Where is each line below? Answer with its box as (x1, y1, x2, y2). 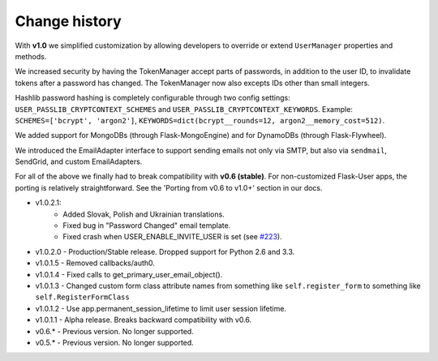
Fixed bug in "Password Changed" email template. (62, 221, 231, 230)
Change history (15, 12, 122, 30)
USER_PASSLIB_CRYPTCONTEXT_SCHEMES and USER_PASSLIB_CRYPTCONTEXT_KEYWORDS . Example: (15, 104, 353, 114)
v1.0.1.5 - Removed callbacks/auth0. (35, 258, 156, 268)
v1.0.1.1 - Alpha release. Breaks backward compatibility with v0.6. (35, 315, 252, 324)
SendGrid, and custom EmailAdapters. (15, 157, 143, 166)
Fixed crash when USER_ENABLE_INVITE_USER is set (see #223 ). (62, 232, 283, 242)
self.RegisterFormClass (35, 293, 130, 302)
